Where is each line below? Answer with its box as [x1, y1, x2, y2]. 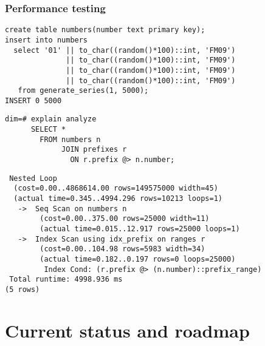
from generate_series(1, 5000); [18, 86, 149, 95]
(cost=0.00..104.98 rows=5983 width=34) [40, 245, 205, 254]
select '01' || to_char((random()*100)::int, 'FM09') [13, 46, 236, 55]
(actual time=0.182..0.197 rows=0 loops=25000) [40, 255, 236, 263]
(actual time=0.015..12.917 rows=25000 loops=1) [40, 225, 240, 234]
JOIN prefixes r [61, 145, 127, 154]
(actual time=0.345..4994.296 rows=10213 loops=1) [13, 194, 222, 203]
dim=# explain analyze [5, 115, 97, 124]
